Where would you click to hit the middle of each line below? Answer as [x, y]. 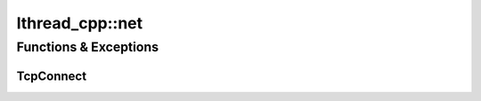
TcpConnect [52, 76]
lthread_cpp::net [80, 23]
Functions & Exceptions [88, 47]
